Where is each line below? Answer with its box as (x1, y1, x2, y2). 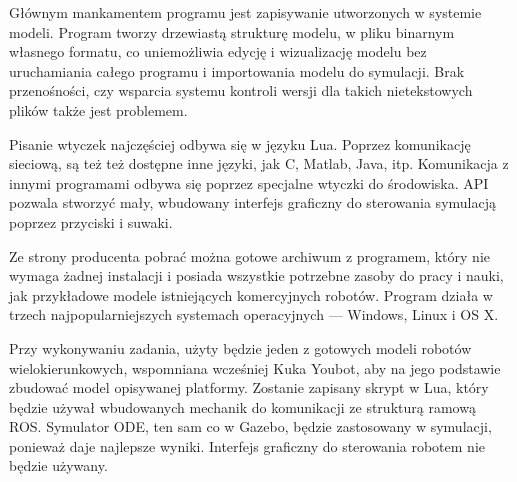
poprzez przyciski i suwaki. (9, 211, 173, 232)
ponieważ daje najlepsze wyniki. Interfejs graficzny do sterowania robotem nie (9, 435, 485, 456)
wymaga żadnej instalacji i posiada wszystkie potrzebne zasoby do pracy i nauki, (9, 265, 504, 286)
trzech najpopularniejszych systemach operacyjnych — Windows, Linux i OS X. (9, 304, 499, 325)
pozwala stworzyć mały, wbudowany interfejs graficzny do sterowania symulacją (9, 192, 496, 213)
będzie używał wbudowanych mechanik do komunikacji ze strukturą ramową (9, 396, 476, 417)
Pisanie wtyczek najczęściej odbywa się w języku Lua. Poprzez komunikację (9, 133, 471, 154)
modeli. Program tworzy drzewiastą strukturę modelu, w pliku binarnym (9, 21, 455, 42)
